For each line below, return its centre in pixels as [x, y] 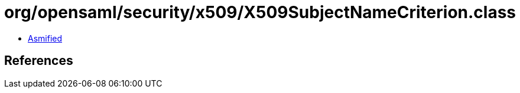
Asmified [45, 38]
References [39, 61]
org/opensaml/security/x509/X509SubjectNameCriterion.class [260, 12]
